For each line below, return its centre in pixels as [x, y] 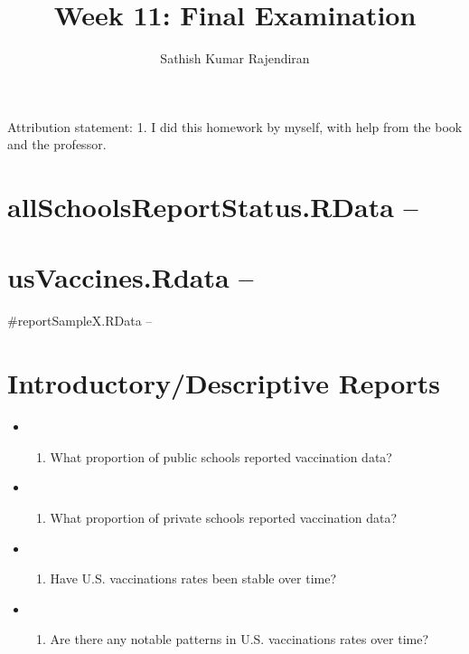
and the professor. [57, 144]
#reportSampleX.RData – [80, 321]
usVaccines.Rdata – [131, 277]
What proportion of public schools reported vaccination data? [221, 456]
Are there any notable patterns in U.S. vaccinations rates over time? [239, 639]
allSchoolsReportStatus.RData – [213, 207]
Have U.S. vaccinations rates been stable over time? [193, 578]
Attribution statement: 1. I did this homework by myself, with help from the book [235, 126]
